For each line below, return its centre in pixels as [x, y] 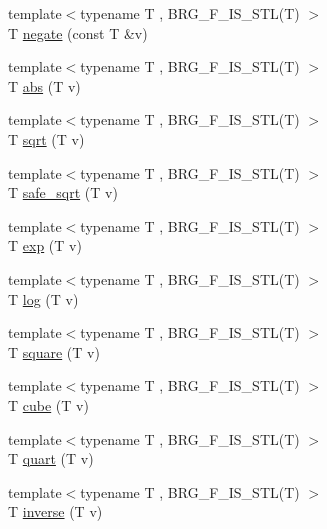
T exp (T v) [45, 245]
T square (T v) [54, 351]
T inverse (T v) [55, 511]
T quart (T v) [51, 458]
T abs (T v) [44, 85]
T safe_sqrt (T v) [63, 192]
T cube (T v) [48, 404]
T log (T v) [43, 298]
